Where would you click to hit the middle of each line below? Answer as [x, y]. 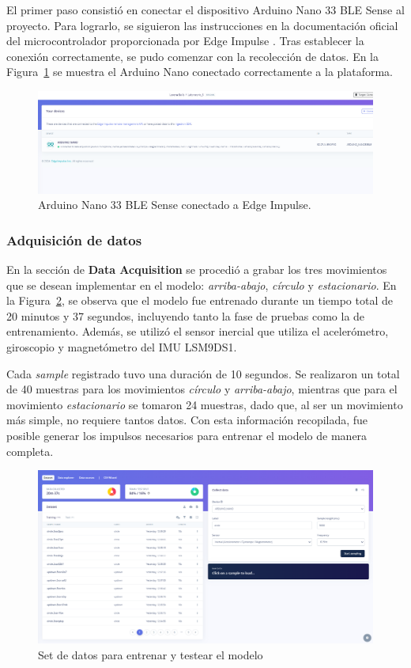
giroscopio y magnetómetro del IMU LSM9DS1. [122, 347]
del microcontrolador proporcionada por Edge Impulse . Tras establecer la [185, 41]
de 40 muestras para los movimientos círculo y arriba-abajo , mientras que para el [202, 389]
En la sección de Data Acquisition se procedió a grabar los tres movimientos [197, 269]
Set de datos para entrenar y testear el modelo [151, 654]
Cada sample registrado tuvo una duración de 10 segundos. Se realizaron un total [203, 373]
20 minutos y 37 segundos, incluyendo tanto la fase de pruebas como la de [186, 315]
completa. [30, 451]
